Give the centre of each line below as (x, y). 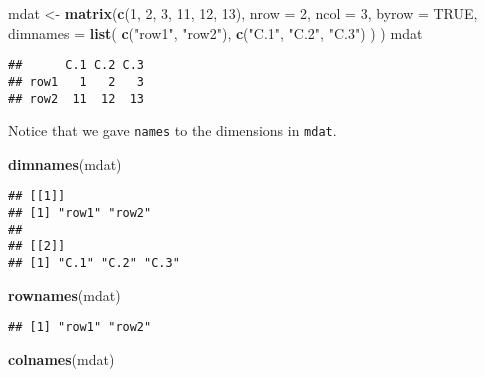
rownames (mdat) (64, 294)
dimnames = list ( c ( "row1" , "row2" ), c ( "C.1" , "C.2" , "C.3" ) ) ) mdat (215, 32)
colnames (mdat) (61, 358)
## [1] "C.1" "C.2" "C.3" (94, 263)
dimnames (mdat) (65, 163)
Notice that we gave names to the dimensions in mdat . (172, 130)
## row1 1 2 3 (76, 81)
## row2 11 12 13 (76, 98)
